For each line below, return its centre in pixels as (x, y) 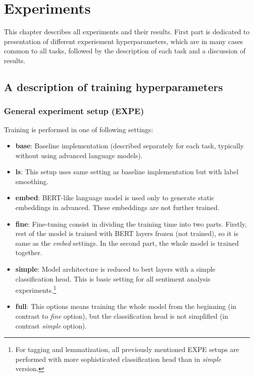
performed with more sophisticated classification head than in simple (118, 359)
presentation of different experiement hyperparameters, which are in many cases (124, 41)
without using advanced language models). (79, 155)
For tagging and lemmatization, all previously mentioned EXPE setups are (127, 349)
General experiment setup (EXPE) (74, 111)
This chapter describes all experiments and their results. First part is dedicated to (127, 32)
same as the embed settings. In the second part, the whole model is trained (127, 243)
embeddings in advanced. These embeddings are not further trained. (117, 207)
